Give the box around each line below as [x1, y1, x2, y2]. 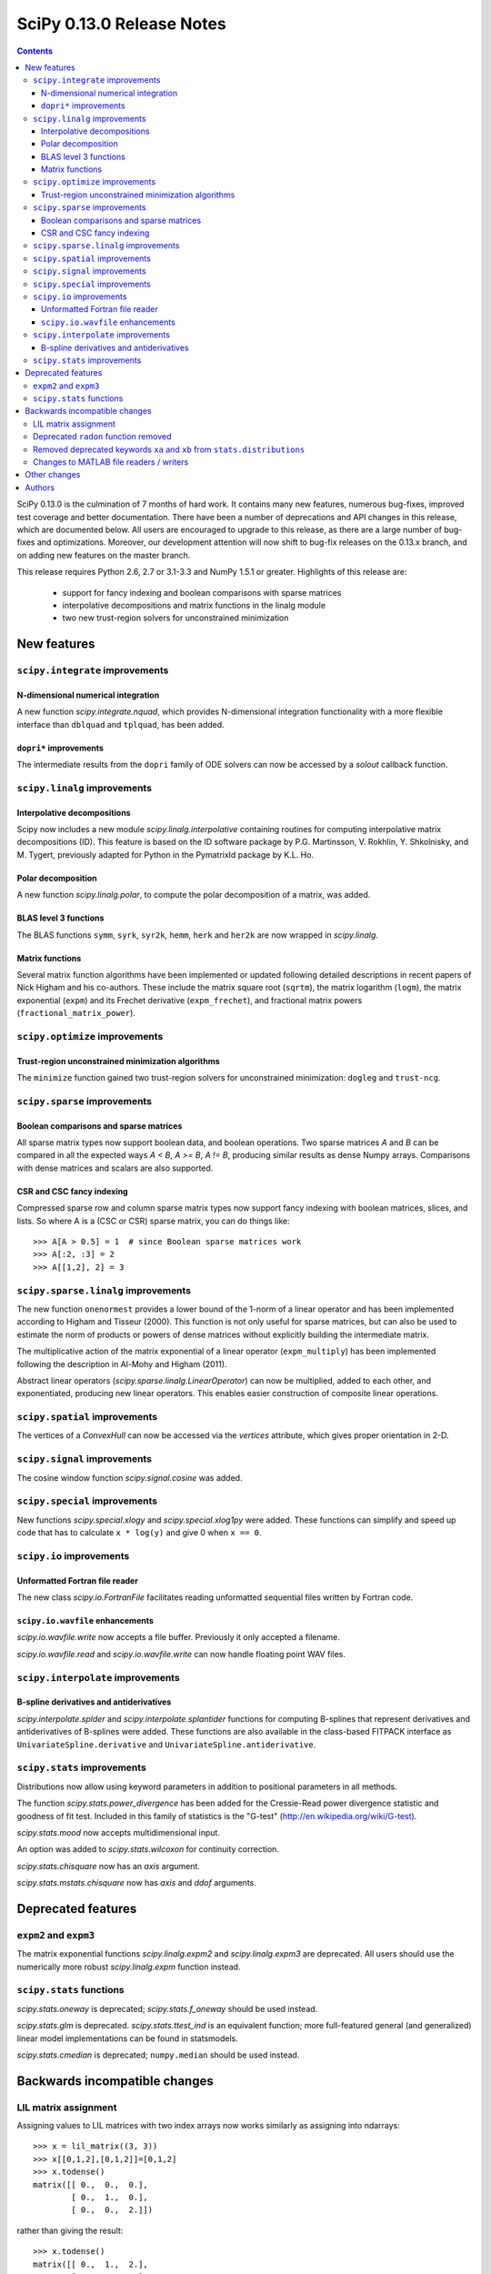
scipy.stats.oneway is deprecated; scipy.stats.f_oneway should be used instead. [16, 2003, 318, 2014]
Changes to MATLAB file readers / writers [33, 457, 189, 468]
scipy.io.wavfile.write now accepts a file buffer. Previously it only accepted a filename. [16, 1632, 341, 1643]
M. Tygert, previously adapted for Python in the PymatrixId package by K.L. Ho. [16, 849, 314, 860]
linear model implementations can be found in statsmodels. [16, 2033, 238, 2044]
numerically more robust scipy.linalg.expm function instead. [16, 1961, 241, 1972]
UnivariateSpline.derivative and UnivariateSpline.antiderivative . [16, 1738, 316, 1750]
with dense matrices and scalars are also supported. [16, 1162, 214, 1173]
